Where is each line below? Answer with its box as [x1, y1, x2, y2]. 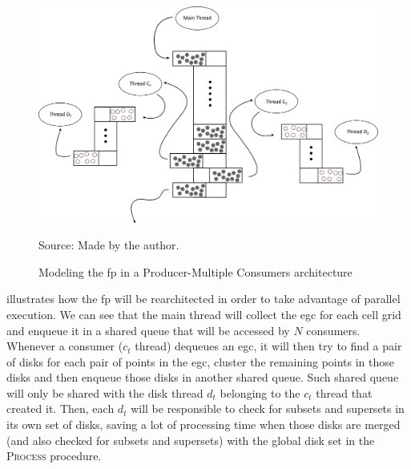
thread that [316, 384, 373, 401]
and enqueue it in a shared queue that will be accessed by [6, 321, 290, 338]
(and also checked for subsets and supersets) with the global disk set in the [6, 431, 375, 448]
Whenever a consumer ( [6, 338, 123, 354]
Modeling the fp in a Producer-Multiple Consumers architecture [38, 263, 353, 280]
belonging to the [220, 384, 300, 401]
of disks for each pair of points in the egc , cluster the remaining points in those [6, 353, 395, 370]
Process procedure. [6, 447, 102, 464]
